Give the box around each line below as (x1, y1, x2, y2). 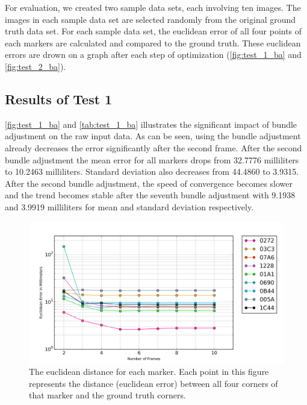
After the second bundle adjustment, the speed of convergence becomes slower (5, 177, 293, 189)
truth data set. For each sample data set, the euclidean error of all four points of (5, 25, 302, 37)
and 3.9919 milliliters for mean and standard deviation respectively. (5, 200, 254, 213)
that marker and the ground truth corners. (29, 389, 186, 401)
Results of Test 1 (5, 89, 113, 108)
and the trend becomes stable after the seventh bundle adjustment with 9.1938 (5, 189, 296, 201)
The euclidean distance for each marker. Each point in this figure (29, 365, 269, 378)
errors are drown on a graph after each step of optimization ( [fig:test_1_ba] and (5, 48, 302, 61)
